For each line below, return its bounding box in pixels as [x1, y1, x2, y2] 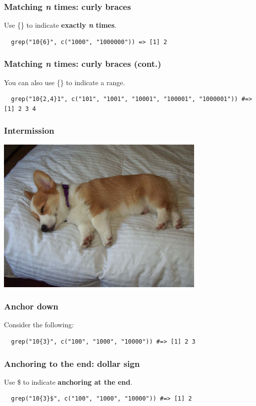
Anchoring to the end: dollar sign [4, 357, 140, 369]
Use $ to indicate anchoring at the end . [4, 376, 133, 387]
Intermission [4, 124, 54, 137]
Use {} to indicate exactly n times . [4, 20, 117, 30]
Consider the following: [4, 319, 74, 330]
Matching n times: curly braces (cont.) [4, 57, 161, 70]
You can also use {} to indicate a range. [4, 77, 125, 87]
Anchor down [4, 300, 58, 312]
